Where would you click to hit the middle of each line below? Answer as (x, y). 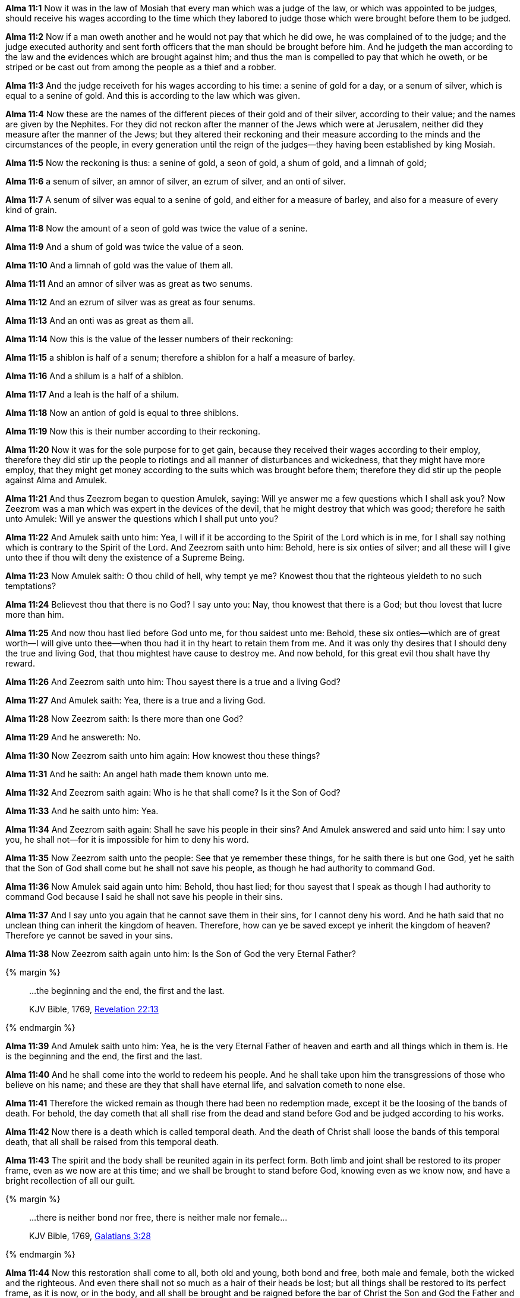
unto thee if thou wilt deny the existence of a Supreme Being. (125, 557)
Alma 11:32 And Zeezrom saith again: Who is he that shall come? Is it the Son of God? (173, 792)
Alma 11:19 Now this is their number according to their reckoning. (133, 431)
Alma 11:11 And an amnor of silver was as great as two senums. (129, 284)
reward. (20, 663)
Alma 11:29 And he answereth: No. (73, 737)
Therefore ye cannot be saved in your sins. (89, 935)
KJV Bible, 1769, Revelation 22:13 (94, 1009)
